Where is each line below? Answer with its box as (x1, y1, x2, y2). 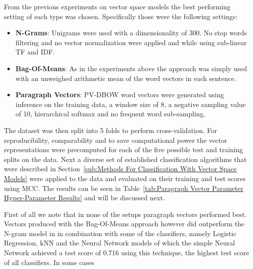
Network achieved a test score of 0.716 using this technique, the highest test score (4, 247, 249, 258)
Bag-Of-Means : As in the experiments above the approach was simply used (15, 63, 247, 73)
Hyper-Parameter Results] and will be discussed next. (4, 192, 165, 203)
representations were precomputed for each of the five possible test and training (4, 144, 243, 155)
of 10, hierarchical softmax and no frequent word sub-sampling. (15, 108, 205, 119)
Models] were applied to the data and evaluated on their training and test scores (4, 173, 246, 183)
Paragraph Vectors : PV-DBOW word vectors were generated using (15, 89, 224, 100)
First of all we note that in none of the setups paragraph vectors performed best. (4, 209, 247, 219)
